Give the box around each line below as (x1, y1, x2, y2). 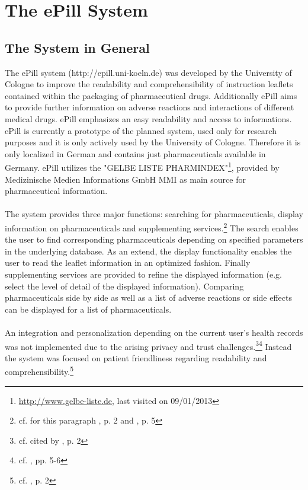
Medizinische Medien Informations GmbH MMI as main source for (5, 173, 246, 185)
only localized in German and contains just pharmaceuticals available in (5, 147, 266, 160)
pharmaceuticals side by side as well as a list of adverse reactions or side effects (5, 291, 292, 304)
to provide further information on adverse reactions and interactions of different (5, 101, 294, 113)
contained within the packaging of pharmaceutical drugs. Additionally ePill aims (5, 89, 297, 101)
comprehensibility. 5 (5, 364, 74, 378)
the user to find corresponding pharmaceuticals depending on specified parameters (5, 233, 303, 246)
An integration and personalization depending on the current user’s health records (5, 326, 303, 338)
